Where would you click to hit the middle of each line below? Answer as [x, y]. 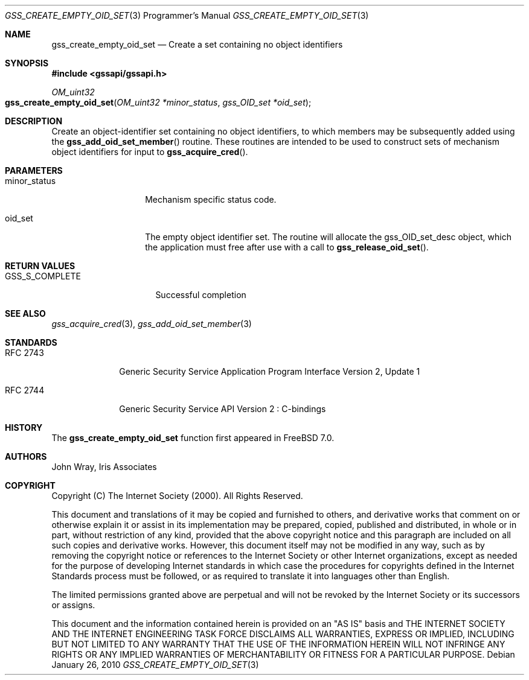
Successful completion [201, 295]
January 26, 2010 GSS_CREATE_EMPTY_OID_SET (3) [155, 665]
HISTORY [24, 427]
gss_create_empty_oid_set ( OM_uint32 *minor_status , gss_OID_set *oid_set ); [158, 102]
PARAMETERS [34, 170]
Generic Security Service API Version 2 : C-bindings [223, 409]
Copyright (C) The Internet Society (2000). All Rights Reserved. [177, 496]
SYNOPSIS [27, 63]
